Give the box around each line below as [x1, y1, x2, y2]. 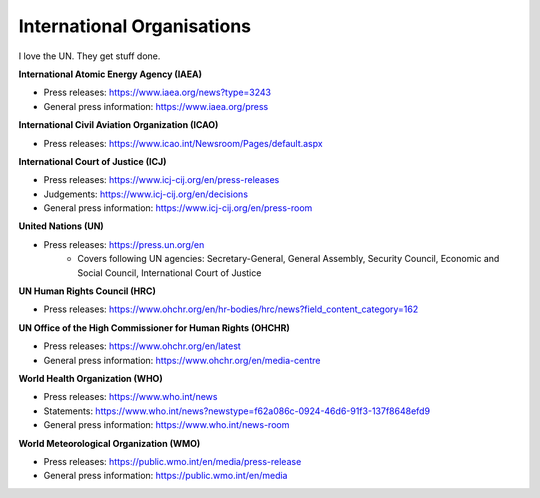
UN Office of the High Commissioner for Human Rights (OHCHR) [18, 321, 290, 334]
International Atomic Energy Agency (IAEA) [18, 68, 203, 80]
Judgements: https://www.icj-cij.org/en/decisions [43, 188, 249, 200]
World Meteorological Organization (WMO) [18, 437, 201, 449]
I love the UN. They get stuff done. [18, 50, 161, 62]
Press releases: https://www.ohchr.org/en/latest [43, 340, 242, 352]
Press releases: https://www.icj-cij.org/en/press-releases [43, 174, 280, 186]
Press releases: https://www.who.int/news [43, 391, 218, 403]
